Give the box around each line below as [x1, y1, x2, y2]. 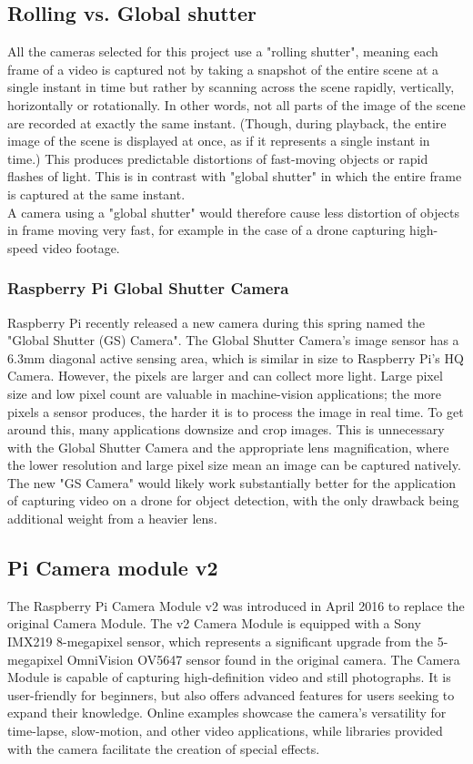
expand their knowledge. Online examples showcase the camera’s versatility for [7, 703, 447, 722]
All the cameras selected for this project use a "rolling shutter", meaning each [7, 42, 438, 61]
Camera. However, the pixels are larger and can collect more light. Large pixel [7, 366, 443, 385]
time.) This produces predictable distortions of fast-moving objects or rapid [7, 148, 428, 168]
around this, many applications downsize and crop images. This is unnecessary [7, 420, 445, 439]
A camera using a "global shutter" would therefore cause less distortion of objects [7, 202, 459, 221]
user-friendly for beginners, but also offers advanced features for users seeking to [7, 685, 455, 704]
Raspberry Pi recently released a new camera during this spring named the [7, 312, 426, 331]
